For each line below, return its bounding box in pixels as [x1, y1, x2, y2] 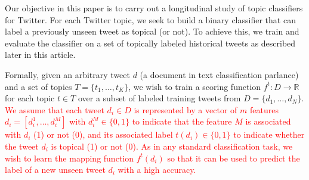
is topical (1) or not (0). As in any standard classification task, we [51, 139, 293, 152]
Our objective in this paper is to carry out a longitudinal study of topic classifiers [5, 2, 303, 14]
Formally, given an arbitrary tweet [5, 68, 130, 80]
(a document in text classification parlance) [140, 68, 299, 80]
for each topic [5, 92, 55, 104]
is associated [245, 115, 291, 128]
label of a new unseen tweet [5, 163, 106, 176]
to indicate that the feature [132, 115, 232, 128]
